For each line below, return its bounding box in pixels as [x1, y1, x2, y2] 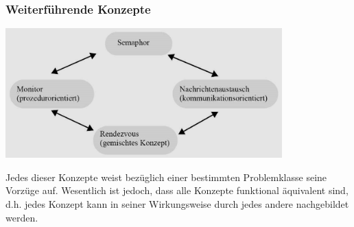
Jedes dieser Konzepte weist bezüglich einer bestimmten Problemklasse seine [5, 169, 327, 184]
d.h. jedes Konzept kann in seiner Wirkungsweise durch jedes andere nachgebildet [5, 197, 349, 211]
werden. [5, 210, 38, 224]
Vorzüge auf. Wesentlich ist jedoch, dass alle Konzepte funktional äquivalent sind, [5, 183, 349, 198]
